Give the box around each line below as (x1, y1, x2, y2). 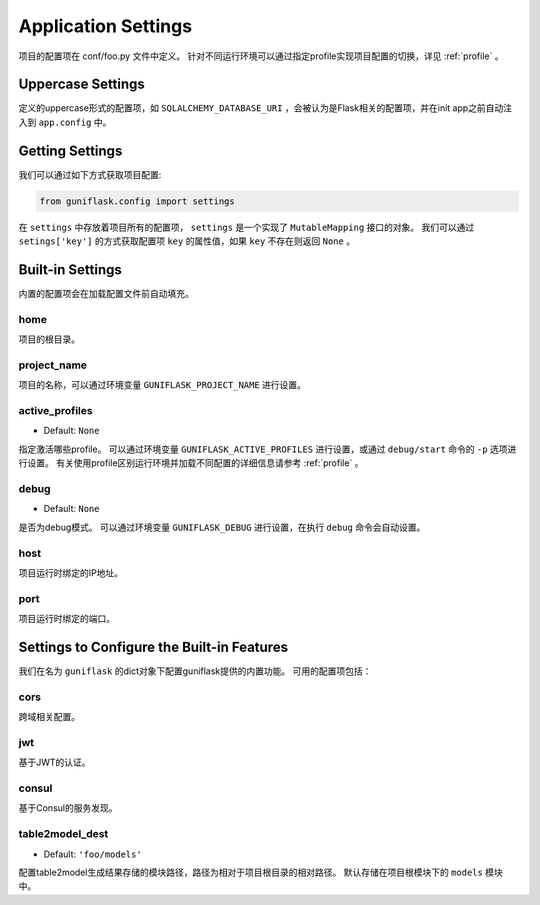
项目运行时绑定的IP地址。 (18, 566, 124, 579)
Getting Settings (18, 142, 123, 159)
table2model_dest (18, 827, 109, 841)
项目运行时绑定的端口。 (18, 613, 115, 625)
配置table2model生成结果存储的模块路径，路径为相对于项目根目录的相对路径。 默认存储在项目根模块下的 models (18, 866, 484, 878)
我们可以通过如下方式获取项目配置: (18, 168, 162, 180)
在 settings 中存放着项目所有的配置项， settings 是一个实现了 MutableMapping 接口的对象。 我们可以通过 (18, 221, 475, 233)
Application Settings (18, 15, 193, 37)
